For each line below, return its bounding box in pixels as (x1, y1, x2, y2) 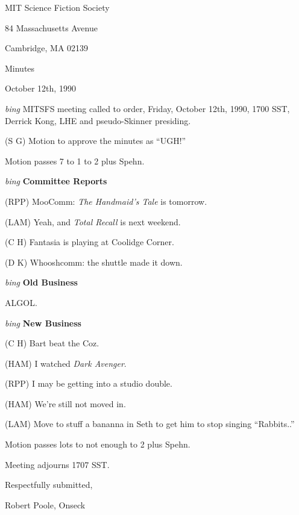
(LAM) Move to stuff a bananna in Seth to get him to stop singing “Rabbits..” (5, 417, 295, 430)
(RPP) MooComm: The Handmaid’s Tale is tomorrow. (5, 195, 207, 207)
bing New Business (5, 316, 81, 329)
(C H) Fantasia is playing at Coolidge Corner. (5, 236, 174, 248)
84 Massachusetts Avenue (5, 21, 98, 34)
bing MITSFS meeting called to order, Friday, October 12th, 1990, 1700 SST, (5, 102, 290, 114)
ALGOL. (5, 296, 37, 308)
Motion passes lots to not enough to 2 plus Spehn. (5, 438, 190, 451)
